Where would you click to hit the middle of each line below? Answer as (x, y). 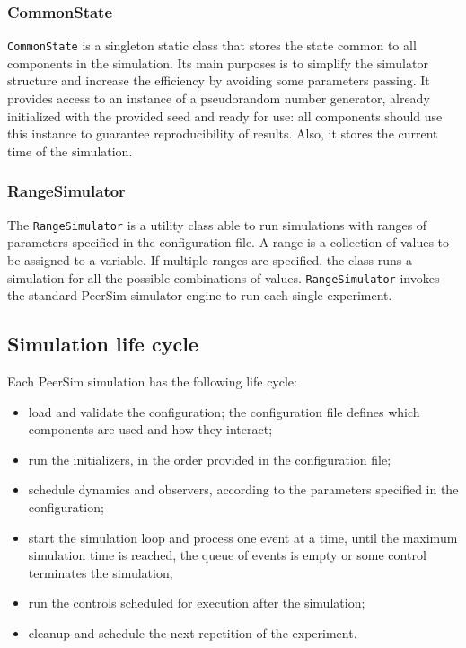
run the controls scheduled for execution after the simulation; (197, 603)
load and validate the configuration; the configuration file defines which (224, 411)
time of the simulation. (70, 151)
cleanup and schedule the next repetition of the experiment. (193, 632)
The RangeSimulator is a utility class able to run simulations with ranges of (217, 224)
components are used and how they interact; (150, 429)
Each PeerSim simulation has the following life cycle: (152, 381)
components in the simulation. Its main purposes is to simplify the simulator (218, 62)
